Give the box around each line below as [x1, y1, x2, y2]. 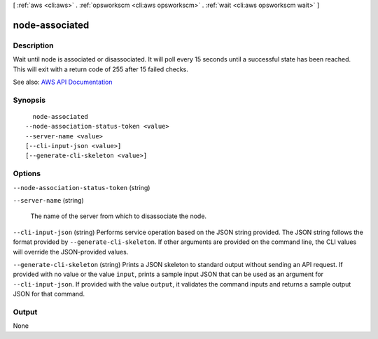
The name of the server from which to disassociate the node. [30, 212, 206, 220]
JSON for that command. [13, 290, 85, 298]
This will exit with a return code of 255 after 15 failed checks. [13, 65, 188, 73]
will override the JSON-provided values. [13, 247, 129, 256]
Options [13, 168, 41, 178]
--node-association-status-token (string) [13, 183, 150, 192]
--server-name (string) [13, 196, 84, 204]
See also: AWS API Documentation [13, 78, 113, 86]
